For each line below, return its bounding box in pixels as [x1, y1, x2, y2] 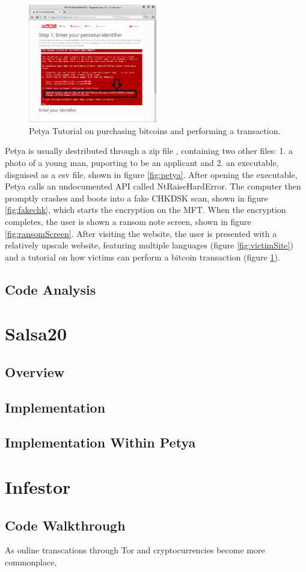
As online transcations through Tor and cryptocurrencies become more [5, 544, 265, 556]
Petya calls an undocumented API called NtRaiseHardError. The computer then [5, 180, 301, 192]
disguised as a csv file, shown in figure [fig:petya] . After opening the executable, [5, 168, 298, 180]
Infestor [5, 475, 71, 499]
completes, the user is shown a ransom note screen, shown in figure [5, 215, 251, 227]
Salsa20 [5, 321, 67, 346]
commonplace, [5, 556, 57, 568]
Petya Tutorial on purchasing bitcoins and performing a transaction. [29, 124, 281, 137]
